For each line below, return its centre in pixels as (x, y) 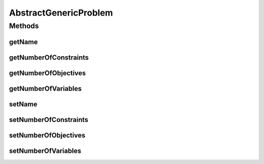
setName (23, 104)
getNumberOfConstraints (49, 57)
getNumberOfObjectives (47, 73)
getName (23, 42)
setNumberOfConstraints (49, 120)
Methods (24, 26)
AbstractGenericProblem (61, 13)
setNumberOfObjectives (47, 135)
